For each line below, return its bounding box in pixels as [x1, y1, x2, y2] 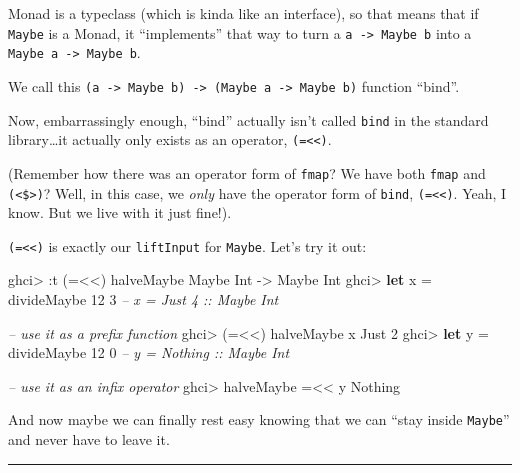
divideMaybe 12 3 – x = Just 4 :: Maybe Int [8, 289, 279, 310]
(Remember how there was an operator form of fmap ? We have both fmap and [8, 162, 486, 183]
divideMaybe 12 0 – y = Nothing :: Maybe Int [8, 342, 290, 363]
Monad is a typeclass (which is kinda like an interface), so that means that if [8, 3, 479, 23]
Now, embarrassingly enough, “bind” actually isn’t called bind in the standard [8, 109, 489, 130]
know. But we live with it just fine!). [8, 202, 232, 223]
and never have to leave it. [8, 429, 170, 450]
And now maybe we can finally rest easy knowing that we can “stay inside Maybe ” [8, 409, 510, 430]
